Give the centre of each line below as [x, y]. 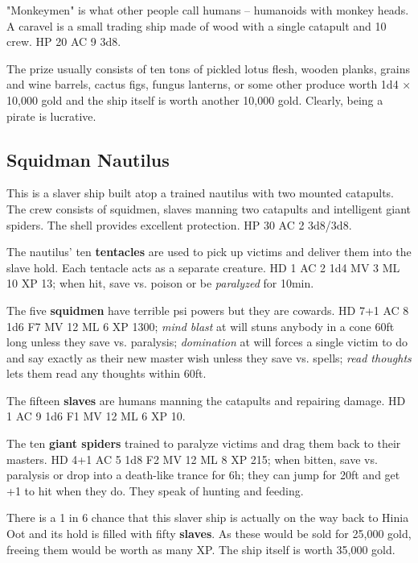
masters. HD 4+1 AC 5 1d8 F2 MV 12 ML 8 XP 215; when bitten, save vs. [192, 459]
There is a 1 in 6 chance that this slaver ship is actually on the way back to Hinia [208, 517]
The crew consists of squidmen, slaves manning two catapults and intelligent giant [209, 208]
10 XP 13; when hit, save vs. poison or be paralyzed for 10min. [160, 283]
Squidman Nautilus [88, 159]
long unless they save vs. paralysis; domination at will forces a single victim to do [207, 342]
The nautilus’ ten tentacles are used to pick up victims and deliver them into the [209, 252]
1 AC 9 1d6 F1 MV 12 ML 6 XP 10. [96, 416]
